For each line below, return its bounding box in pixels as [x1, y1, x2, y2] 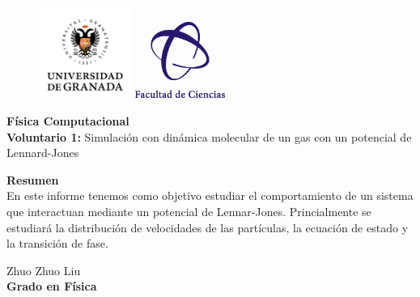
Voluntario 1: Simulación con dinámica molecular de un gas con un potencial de [6, 128, 412, 145]
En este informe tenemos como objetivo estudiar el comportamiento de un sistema [6, 187, 414, 204]
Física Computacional [6, 112, 129, 129]
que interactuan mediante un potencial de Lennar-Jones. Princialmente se [6, 202, 371, 219]
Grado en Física [6, 278, 97, 295]
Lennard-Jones [6, 144, 79, 161]
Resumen [6, 171, 59, 188]
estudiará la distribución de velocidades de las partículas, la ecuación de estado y [6, 219, 409, 235]
